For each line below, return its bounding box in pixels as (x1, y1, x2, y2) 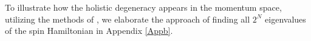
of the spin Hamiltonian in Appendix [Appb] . (5, 24, 173, 37)
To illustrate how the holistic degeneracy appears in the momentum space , (5, 1, 282, 13)
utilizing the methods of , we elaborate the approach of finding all (5, 12, 250, 25)
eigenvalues (265, 12, 306, 25)
